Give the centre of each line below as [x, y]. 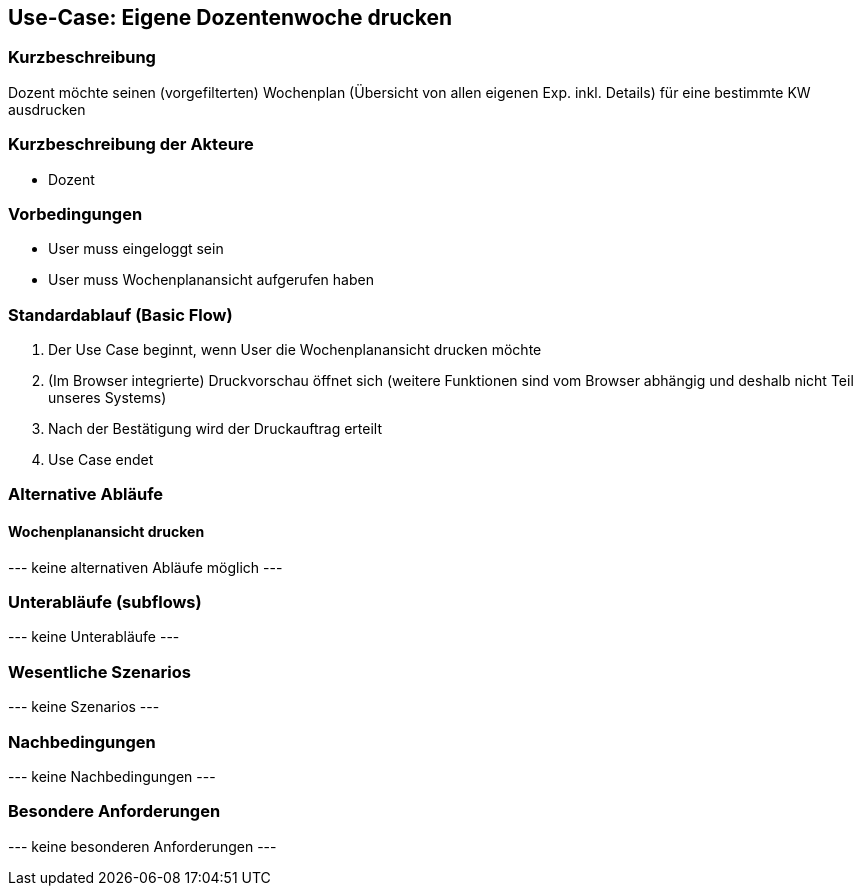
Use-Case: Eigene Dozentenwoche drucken [230, 17]
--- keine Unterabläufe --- [94, 637]
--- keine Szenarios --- [84, 707]
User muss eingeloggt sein [136, 249]
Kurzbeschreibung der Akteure [131, 144]
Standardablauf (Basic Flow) [120, 314]
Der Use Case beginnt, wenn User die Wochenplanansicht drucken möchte [295, 350]
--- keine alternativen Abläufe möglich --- [145, 567]
